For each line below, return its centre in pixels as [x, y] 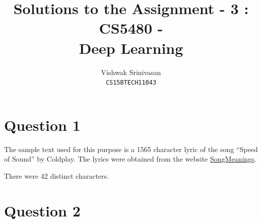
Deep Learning [131, 48]
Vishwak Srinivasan [131, 72]
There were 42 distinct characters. [56, 175]
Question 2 [42, 210]
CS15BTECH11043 [131, 83]
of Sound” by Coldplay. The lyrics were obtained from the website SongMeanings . [130, 159]
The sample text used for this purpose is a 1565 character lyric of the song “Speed [131, 149]
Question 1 [42, 125]
